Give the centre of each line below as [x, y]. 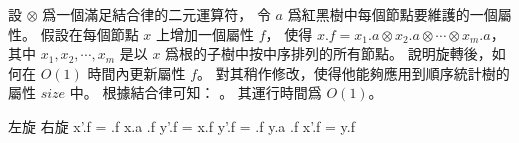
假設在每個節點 [89, 33]
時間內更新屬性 [136, 72]
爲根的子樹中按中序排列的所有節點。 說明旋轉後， [328, 53]
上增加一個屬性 [205, 33]
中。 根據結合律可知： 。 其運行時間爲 [195, 92]
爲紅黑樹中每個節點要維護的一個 [392, 14]
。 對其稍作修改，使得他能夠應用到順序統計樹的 [353, 72]
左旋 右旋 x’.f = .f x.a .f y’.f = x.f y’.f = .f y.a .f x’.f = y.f [181, 125]
